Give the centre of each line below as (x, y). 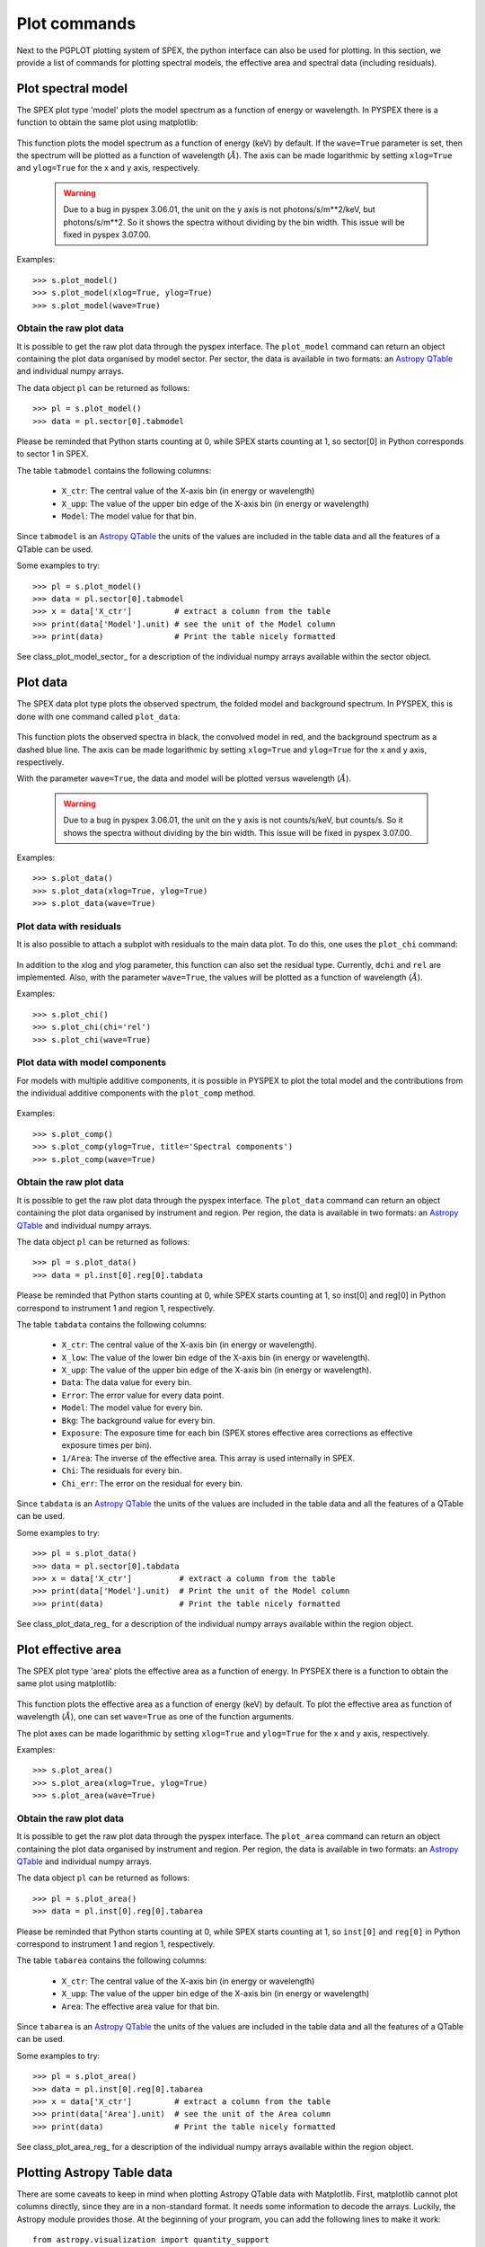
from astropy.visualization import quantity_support (151, 2240)
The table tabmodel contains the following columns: (114, 470)
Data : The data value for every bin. (127, 1382)
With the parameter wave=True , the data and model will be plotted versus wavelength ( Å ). (184, 778)
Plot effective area (69, 1649)
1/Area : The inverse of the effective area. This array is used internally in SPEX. (208, 1458)
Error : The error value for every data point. (143, 1395)
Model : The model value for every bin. (132, 1408)
